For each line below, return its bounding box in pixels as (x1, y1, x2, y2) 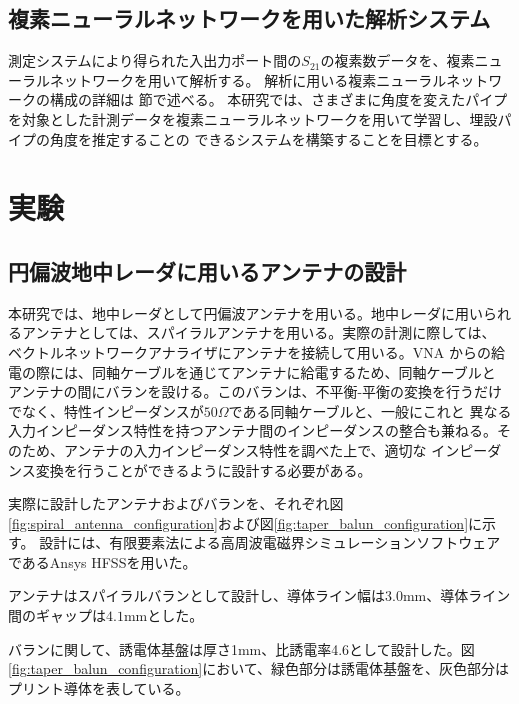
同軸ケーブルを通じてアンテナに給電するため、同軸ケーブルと (91, 361, 496, 382)
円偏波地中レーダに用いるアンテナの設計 (8, 255, 407, 286)
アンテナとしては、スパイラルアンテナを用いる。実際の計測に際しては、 (21, 322, 496, 343)
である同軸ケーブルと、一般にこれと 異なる (228, 400, 512, 421)
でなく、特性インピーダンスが (8, 400, 204, 421)
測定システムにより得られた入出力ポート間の (8, 50, 302, 71)
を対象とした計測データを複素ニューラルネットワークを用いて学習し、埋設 (8, 108, 498, 129)
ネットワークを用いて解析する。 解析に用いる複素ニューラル (49, 69, 447, 90)
